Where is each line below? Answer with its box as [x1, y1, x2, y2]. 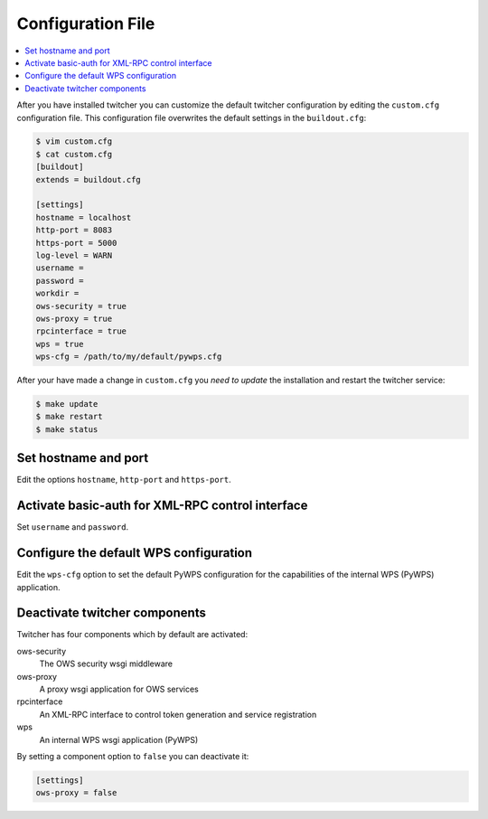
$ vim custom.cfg [35, 136, 113, 146]
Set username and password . [16, 522, 129, 532]
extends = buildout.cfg [35, 174, 142, 184]
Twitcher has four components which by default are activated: [16, 629, 249, 640]
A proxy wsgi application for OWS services [39, 683, 199, 695]
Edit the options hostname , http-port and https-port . [16, 475, 232, 485]
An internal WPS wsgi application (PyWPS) [39, 734, 199, 745]
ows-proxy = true [35, 313, 113, 324]
